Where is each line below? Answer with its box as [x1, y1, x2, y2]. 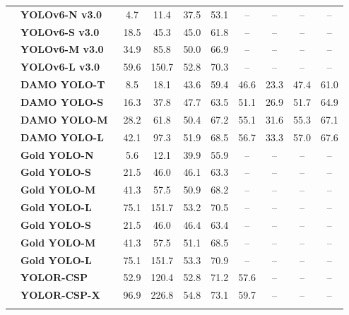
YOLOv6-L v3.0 [20, 59, 100, 74]
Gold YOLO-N [20, 147, 94, 162]
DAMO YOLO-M [20, 112, 108, 126]
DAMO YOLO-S [20, 94, 104, 109]
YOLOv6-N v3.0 [20, 6, 102, 21]
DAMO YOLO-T [20, 77, 105, 92]
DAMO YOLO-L [20, 129, 104, 144]
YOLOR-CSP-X [20, 287, 100, 302]
